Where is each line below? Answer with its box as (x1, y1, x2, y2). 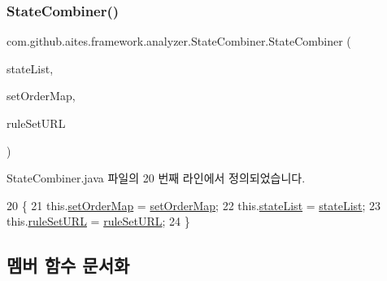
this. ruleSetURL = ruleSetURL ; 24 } (7, 213, 190, 230)
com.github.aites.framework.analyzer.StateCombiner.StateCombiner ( (7, 33, 351, 50)
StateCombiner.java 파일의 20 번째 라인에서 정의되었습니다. (7, 169, 306, 187)
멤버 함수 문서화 (7, 252, 130, 278)
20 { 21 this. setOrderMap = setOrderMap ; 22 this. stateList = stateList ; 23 (7, 196, 381, 213)
